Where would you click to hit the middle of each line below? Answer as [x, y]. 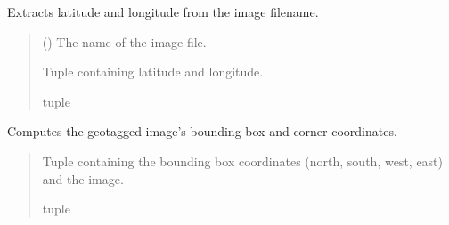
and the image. [83, 178]
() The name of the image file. [124, 41]
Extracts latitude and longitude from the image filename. [163, 12]
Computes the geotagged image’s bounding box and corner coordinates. [202, 131]
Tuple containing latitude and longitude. [153, 72]
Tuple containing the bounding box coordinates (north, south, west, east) [243, 161]
